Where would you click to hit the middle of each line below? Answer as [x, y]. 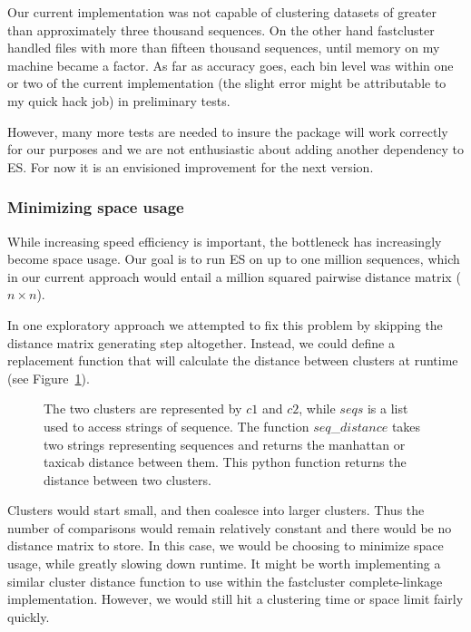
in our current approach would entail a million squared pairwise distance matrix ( [234, 276]
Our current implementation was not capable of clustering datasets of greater [222, 12]
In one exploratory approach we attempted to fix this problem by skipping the [225, 324]
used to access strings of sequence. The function [177, 426]
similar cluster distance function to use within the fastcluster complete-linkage [225, 581]
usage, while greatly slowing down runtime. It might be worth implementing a [224, 564]
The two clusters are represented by [143, 408]
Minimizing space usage [96, 207]
